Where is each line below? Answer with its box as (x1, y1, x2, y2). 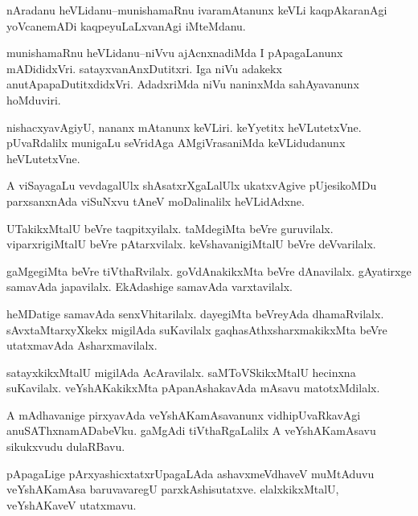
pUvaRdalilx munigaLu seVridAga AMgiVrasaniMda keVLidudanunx (6, 134, 346, 151)
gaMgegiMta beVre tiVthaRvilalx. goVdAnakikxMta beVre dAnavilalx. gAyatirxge (6, 262, 412, 279)
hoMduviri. (6, 91, 61, 108)
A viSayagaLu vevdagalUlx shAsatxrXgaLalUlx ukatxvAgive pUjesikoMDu (6, 177, 377, 194)
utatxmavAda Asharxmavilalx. (6, 337, 158, 354)
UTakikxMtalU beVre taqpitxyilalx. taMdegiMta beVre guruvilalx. (6, 219, 334, 236)
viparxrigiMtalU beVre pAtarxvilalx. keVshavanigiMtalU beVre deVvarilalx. (6, 235, 376, 252)
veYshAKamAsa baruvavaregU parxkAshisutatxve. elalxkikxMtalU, (6, 481, 339, 498)
